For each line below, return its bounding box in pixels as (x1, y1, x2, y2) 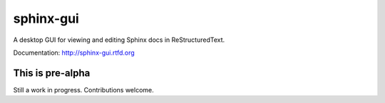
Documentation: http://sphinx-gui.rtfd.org (13, 48, 135, 57)
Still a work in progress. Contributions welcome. (13, 85, 155, 94)
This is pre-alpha (13, 67, 91, 79)
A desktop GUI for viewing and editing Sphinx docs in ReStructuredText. (13, 36, 225, 44)
